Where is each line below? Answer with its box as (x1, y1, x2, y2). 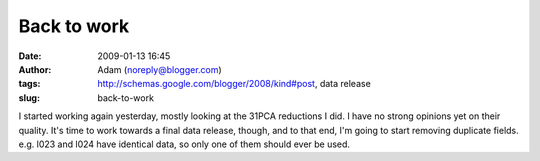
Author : (18, 63, 52, 75)
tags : (18, 78, 41, 90)
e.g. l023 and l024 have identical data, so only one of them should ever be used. (18, 138, 350, 150)
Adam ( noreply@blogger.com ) (97, 63, 222, 75)
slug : (18, 91, 40, 104)
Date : (18, 50, 42, 62)
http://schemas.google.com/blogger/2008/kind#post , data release (97, 78, 372, 90)
